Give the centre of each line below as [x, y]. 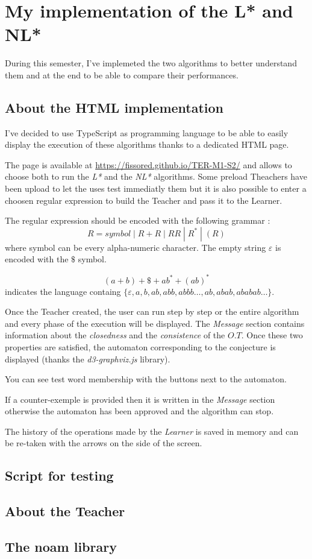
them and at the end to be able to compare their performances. [122, 74]
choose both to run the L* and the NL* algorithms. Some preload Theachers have [156, 176]
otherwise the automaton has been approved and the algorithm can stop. [139, 411]
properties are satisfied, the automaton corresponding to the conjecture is [140, 346]
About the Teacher [65, 511]
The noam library [61, 547]
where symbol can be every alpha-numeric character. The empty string [136, 247]
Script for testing [59, 475]
